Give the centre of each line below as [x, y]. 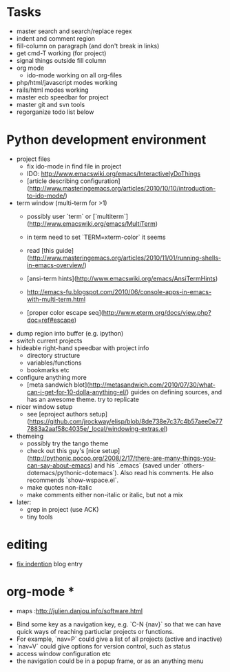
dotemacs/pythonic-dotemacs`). [73, 472]
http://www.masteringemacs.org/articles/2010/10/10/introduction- [123, 188]
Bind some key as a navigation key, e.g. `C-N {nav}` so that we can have [119, 624]
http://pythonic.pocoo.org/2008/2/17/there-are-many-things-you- [123, 458]
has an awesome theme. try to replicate [83, 399]
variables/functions [54, 363]
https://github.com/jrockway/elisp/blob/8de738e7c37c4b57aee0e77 [126, 421]
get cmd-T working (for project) [61, 53]
